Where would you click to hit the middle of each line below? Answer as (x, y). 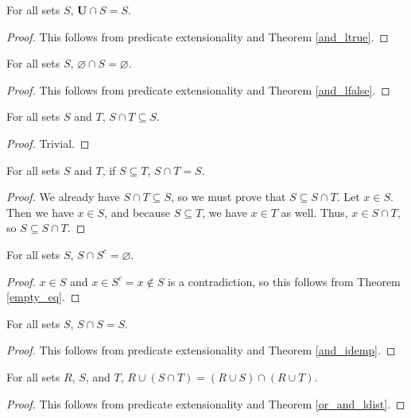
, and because (138, 212)
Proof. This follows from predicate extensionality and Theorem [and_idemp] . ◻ (201, 350)
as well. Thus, (314, 212)
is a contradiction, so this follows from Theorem (284, 281)
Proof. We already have (63, 197)
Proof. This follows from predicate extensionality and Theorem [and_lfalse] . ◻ (198, 89)
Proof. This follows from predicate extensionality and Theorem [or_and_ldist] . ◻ (206, 403)
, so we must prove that (228, 197)
